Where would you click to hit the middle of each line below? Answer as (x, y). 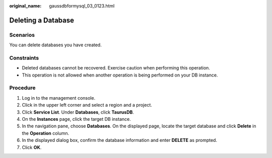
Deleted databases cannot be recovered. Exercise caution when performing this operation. (116, 68)
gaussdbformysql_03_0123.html (82, 6)
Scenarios (22, 35)
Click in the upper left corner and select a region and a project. (87, 105)
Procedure (22, 88)
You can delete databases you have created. (55, 45)
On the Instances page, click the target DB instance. (76, 119)
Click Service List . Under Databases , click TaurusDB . (78, 112)
